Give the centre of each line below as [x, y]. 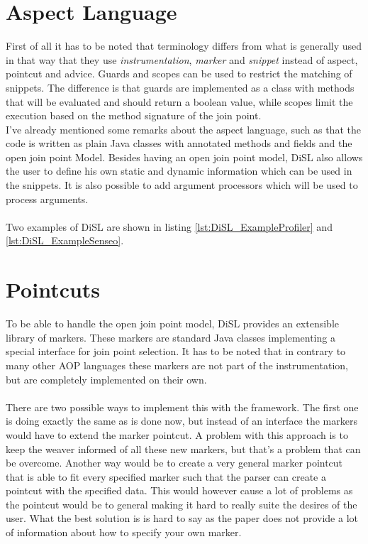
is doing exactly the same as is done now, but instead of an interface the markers [182, 421]
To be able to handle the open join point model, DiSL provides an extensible [173, 323]
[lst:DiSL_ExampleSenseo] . [65, 240]
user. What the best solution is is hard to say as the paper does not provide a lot [182, 518]
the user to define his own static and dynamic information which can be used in [179, 171]
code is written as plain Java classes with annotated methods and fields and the [179, 143]
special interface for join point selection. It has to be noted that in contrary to [176, 351]
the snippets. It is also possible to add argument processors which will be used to [182, 185]
